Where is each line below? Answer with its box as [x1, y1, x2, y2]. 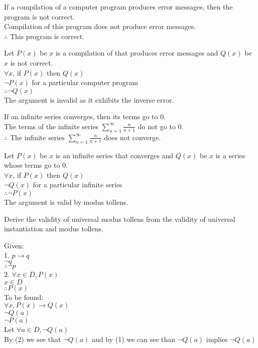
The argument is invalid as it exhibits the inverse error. [4, 94, 174, 105]
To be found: [4, 291, 44, 302]
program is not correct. [4, 11, 75, 22]
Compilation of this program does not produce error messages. [4, 21, 196, 32]
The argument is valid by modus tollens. [4, 196, 128, 207]
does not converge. [104, 132, 161, 142]
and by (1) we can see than [92, 333, 176, 344]
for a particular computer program [32, 77, 138, 88]
